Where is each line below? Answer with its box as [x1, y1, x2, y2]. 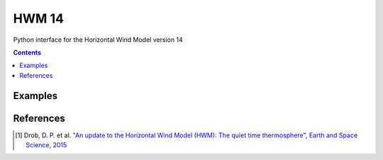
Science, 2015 [26, 141, 67, 149]
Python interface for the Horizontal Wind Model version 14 [13, 35, 184, 44]
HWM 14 [13, 11, 64, 26]
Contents [13, 48, 42, 57]
